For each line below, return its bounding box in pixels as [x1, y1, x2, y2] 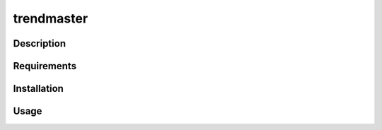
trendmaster [13, 11, 88, 26]
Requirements [13, 60, 77, 72]
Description [13, 37, 66, 49]
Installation [13, 83, 64, 95]
